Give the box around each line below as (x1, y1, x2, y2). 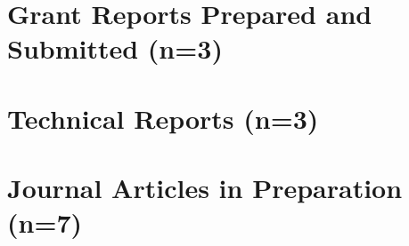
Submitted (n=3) (7, 30, 223, 67)
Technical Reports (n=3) (7, 99, 319, 136)
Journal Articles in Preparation (7, 170, 403, 206)
